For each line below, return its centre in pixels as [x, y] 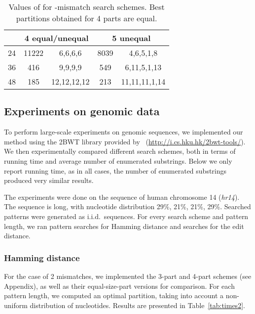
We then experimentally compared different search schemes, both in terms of [120, 151]
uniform [16, 305]
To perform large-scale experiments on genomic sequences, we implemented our [124, 132]
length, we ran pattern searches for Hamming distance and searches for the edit [124, 226]
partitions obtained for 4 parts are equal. [87, 18]
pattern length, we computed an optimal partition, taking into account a [114, 295]
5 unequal [131, 38]
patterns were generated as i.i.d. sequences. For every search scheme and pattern [126, 216]
